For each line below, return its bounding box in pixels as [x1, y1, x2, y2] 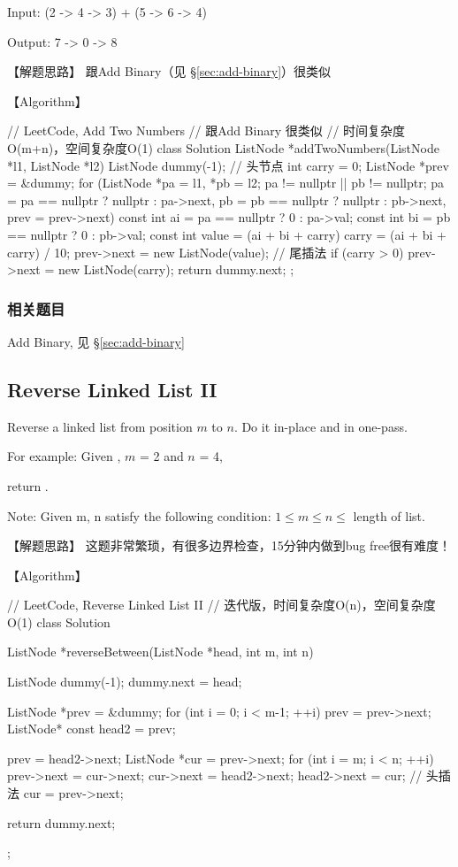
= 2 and [139, 447, 184, 465]
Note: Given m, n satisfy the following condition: [7, 506, 271, 525]
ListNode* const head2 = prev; [7, 719, 176, 738]
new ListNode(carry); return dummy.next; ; [57, 260, 294, 279]
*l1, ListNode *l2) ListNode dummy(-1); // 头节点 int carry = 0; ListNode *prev [7, 156, 449, 174]
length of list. [353, 506, 425, 525]
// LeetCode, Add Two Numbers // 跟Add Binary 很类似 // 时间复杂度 [7, 121, 406, 140]
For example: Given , [7, 447, 121, 465]
